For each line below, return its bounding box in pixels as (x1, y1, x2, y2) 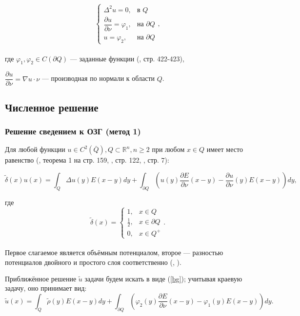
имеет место (206, 144, 243, 154)
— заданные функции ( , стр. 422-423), (70, 53, 184, 63)
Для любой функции (5, 144, 65, 154)
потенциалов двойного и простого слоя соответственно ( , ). (5, 257, 181, 267)
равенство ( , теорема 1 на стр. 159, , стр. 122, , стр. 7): (5, 155, 169, 165)
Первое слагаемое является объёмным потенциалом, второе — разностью (5, 247, 223, 258)
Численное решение (5, 99, 99, 114)
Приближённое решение (5, 273, 77, 283)
